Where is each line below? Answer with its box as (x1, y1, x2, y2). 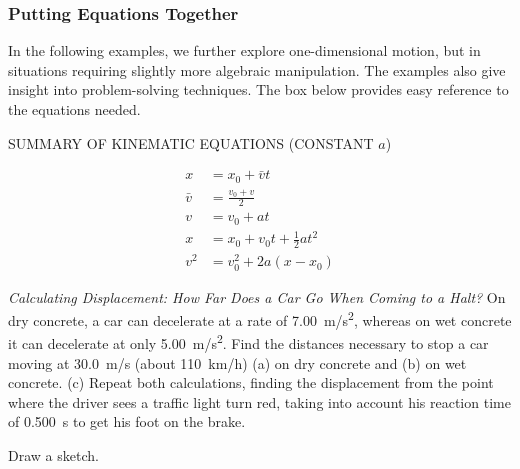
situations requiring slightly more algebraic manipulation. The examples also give (8, 59, 506, 80)
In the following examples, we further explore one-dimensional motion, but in (8, 40, 481, 61)
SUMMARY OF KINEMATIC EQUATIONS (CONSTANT (8, 132, 374, 153)
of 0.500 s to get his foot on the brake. (8, 411, 246, 432)
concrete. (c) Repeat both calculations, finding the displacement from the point (8, 372, 494, 393)
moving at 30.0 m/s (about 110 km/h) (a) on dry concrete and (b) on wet (8, 352, 467, 373)
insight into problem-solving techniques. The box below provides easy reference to (8, 79, 509, 100)
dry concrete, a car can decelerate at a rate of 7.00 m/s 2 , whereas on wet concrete (8, 307, 512, 330)
